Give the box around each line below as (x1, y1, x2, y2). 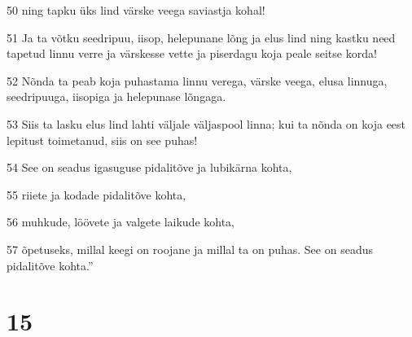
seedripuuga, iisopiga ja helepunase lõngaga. (7, 88, 226, 105)
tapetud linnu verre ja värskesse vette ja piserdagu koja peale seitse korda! (7, 45, 377, 62)
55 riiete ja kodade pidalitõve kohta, (7, 186, 186, 203)
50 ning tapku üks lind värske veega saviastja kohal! (7, 2, 265, 18)
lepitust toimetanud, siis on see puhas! (7, 131, 198, 148)
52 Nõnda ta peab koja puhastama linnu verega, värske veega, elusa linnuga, (7, 72, 388, 89)
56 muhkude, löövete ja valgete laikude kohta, (7, 213, 234, 230)
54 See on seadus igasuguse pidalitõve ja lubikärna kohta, (7, 159, 292, 176)
